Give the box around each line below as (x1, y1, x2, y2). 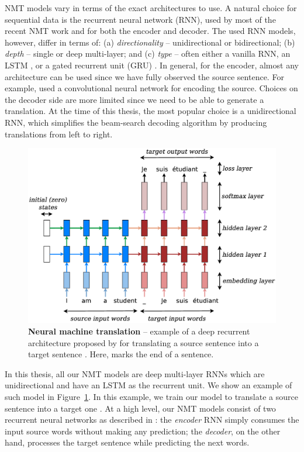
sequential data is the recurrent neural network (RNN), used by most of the (5, 13, 276, 25)
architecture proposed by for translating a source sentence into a (28, 336, 259, 349)
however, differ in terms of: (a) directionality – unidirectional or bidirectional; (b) (5, 36, 295, 48)
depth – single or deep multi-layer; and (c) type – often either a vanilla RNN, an (5, 47, 291, 60)
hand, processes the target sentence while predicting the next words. (5, 436, 250, 448)
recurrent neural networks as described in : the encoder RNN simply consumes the (5, 413, 299, 426)
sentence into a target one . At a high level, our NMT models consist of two (5, 402, 276, 414)
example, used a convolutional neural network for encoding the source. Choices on (5, 82, 298, 94)
